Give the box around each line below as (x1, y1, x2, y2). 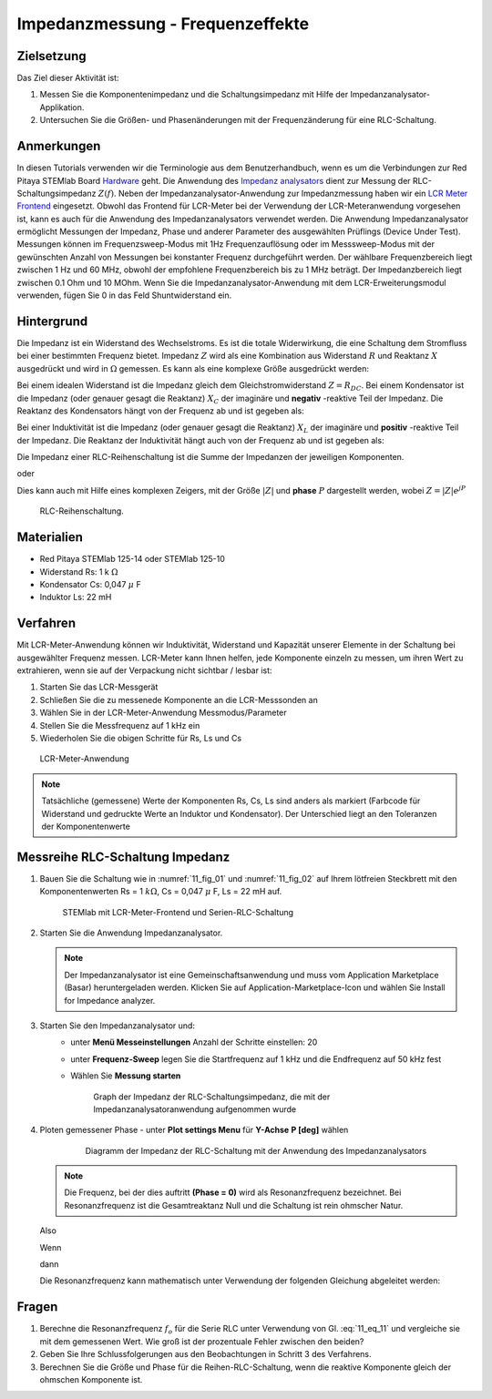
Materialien (16, 529, 84, 546)
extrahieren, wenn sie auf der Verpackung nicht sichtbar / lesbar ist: (16, 665, 272, 676)
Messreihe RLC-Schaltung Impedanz (16, 849, 231, 864)
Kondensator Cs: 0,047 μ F (39, 578, 141, 589)
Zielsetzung (16, 48, 87, 64)
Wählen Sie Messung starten (70, 1070, 181, 1081)
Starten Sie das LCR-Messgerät (39, 681, 159, 692)
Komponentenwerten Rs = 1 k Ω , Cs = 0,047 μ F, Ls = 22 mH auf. (39, 886, 282, 897)
